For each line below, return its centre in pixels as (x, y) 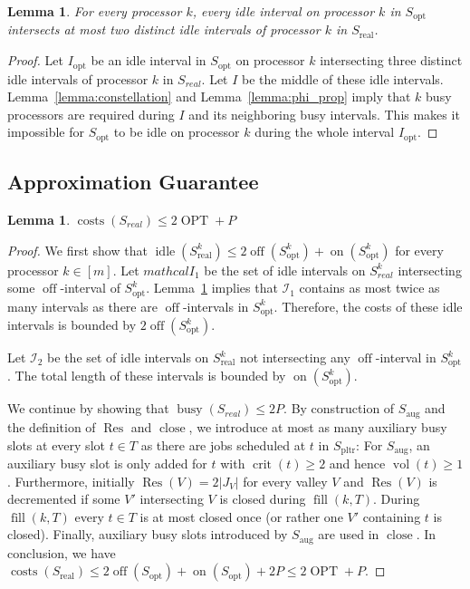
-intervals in (216, 306)
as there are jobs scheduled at (223, 444)
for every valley (285, 481)
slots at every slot (56, 444)
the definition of (52, 426)
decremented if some (64, 499)
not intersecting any (295, 357)
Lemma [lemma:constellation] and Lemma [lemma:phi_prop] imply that (209, 97)
